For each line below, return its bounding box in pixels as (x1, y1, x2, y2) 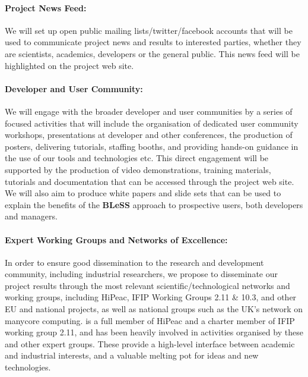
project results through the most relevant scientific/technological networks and (5, 279, 290, 291)
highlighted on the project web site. (5, 59, 134, 71)
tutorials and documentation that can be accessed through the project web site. (5, 175, 294, 187)
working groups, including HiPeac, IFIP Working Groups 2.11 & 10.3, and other (5, 291, 297, 303)
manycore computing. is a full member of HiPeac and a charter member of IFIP (5, 314, 295, 326)
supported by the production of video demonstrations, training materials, (5, 163, 271, 175)
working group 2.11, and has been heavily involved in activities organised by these (5, 326, 303, 338)
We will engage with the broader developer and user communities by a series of (5, 105, 293, 117)
